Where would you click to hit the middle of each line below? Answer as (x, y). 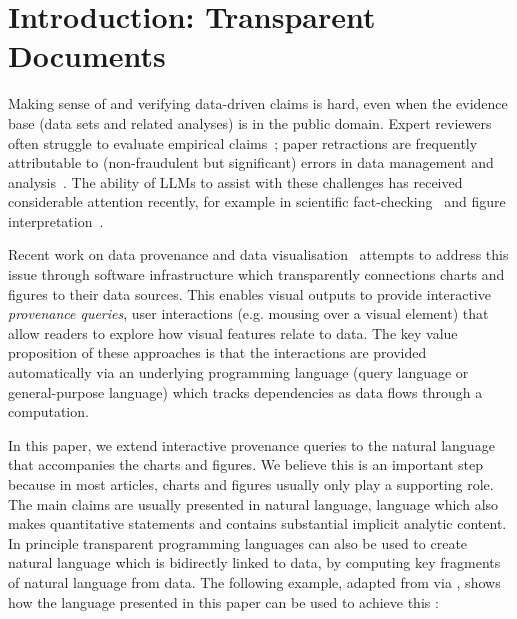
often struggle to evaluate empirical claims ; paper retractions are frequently (243, 142)
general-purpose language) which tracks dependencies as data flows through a (245, 391)
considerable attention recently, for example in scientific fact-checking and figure (257, 201)
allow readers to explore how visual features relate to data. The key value (233, 332)
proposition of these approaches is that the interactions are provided (217, 352)
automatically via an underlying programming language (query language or (238, 372)
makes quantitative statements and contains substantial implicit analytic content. (257, 523)
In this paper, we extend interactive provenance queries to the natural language (251, 444)
